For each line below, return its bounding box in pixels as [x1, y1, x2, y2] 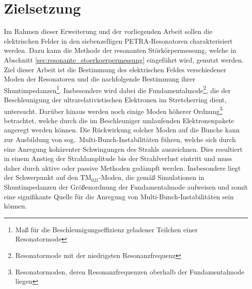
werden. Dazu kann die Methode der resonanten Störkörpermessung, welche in [4, 45, 236, 55]
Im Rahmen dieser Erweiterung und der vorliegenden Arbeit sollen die [4, 26, 213, 36]
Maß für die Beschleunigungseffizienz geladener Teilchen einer [15, 224, 198, 234]
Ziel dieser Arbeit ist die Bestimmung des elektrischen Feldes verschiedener [4, 64, 226, 74]
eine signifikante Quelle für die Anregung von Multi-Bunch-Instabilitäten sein [4, 191, 234, 201]
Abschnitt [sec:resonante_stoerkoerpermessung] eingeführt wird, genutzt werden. [4, 54, 244, 64]
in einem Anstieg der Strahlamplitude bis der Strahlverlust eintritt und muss [4, 153, 232, 163]
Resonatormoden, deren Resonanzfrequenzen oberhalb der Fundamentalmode [15, 266, 245, 276]
